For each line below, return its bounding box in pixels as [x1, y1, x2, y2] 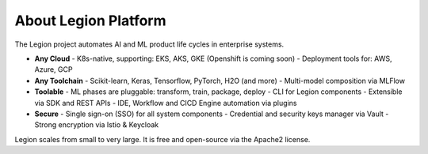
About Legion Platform [14, 12, 166, 29]
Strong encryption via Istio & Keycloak [34, 120, 159, 130]
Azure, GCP [34, 65, 73, 74]
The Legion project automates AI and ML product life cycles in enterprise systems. [14, 39, 285, 49]
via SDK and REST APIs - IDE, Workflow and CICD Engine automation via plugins [34, 98, 297, 107]
